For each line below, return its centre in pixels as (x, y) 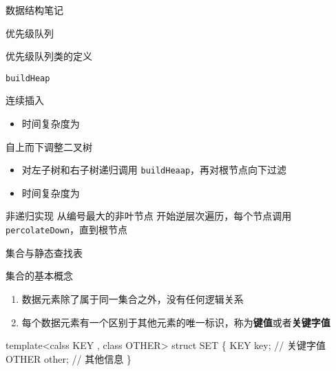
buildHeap (28, 78)
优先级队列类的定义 (49, 56)
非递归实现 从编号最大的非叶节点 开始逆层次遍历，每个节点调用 (149, 216)
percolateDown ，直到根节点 (67, 230)
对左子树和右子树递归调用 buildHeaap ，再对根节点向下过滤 (154, 170)
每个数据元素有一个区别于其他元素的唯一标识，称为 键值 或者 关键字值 (176, 322)
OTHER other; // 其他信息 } (69, 358)
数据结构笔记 (34, 10)
